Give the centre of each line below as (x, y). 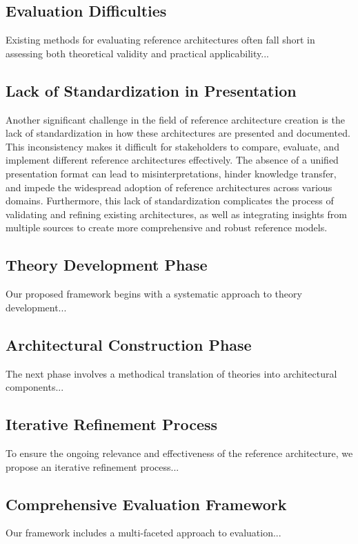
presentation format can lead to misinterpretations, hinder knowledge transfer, (171, 173)
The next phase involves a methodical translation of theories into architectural (171, 373)
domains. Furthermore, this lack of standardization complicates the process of (170, 201)
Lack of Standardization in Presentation (151, 90)
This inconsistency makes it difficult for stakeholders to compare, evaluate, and (172, 146)
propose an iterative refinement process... (92, 466)
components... (35, 387)
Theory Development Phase (107, 265)
